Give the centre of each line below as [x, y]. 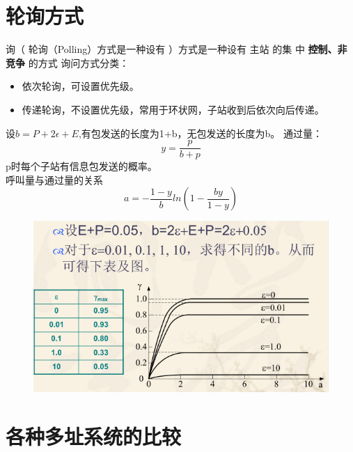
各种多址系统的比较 [94, 436]
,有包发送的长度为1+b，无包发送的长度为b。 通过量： [200, 133]
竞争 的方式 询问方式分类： [68, 62]
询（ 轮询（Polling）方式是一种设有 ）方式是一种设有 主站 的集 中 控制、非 [176, 49]
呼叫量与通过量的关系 [54, 179]
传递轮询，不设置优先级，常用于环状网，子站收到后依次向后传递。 [173, 109]
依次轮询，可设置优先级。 [80, 86]
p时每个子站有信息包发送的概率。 [81, 166]
